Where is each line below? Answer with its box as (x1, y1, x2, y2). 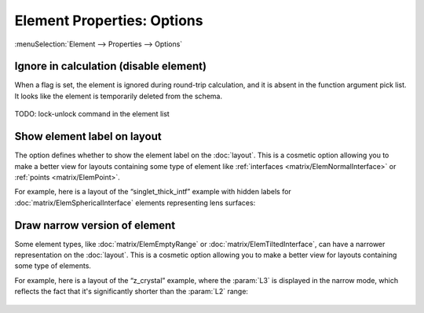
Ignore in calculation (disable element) (14, 60, 207, 73)
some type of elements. (14, 261, 92, 271)
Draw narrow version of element (14, 219, 176, 232)
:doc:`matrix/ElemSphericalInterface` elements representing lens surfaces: (14, 197, 256, 208)
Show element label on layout (14, 130, 163, 143)
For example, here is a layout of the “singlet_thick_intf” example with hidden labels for (14, 187, 292, 197)
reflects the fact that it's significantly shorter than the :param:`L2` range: (14, 287, 249, 296)
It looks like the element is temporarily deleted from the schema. (14, 91, 223, 101)
